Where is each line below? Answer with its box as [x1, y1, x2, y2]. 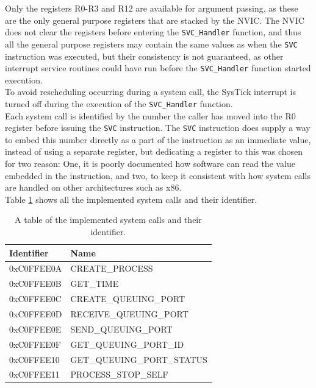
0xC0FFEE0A [9, 262, 62, 275]
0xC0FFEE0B [9, 277, 62, 290]
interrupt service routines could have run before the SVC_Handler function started [5, 62, 311, 74]
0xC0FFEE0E [9, 322, 62, 335]
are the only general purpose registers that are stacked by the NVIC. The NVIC [5, 13, 304, 26]
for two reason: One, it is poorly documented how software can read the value [5, 157, 296, 170]
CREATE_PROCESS [70, 262, 153, 275]
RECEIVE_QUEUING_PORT [70, 307, 189, 320]
